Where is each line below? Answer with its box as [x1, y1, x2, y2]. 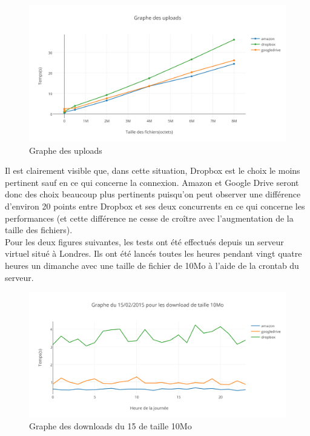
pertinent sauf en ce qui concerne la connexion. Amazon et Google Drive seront [5, 176, 299, 188]
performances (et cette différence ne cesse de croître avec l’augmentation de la [5, 211, 294, 224]
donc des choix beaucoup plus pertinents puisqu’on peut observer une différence [5, 188, 301, 200]
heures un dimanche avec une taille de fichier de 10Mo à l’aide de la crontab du [5, 259, 299, 272]
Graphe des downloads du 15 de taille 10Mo [29, 420, 192, 432]
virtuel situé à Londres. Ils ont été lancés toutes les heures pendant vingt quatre [5, 247, 302, 260]
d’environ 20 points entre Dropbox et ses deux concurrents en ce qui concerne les [5, 200, 305, 213]
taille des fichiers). [5, 223, 73, 236]
